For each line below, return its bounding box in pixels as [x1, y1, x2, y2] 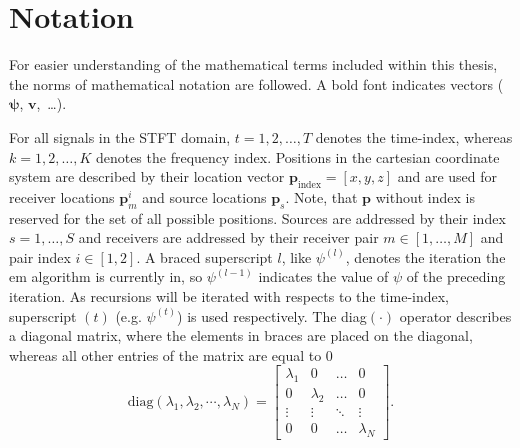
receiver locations [9, 186, 115, 207]
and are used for [397, 166, 498, 187]
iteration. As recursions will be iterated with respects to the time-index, [9, 286, 450, 307]
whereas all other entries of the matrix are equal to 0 [9, 344, 333, 365]
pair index [9, 246, 71, 267]
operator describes [399, 305, 512, 326]
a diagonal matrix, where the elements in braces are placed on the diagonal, [9, 325, 473, 346]
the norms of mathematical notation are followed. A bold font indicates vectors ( [9, 73, 504, 94]
